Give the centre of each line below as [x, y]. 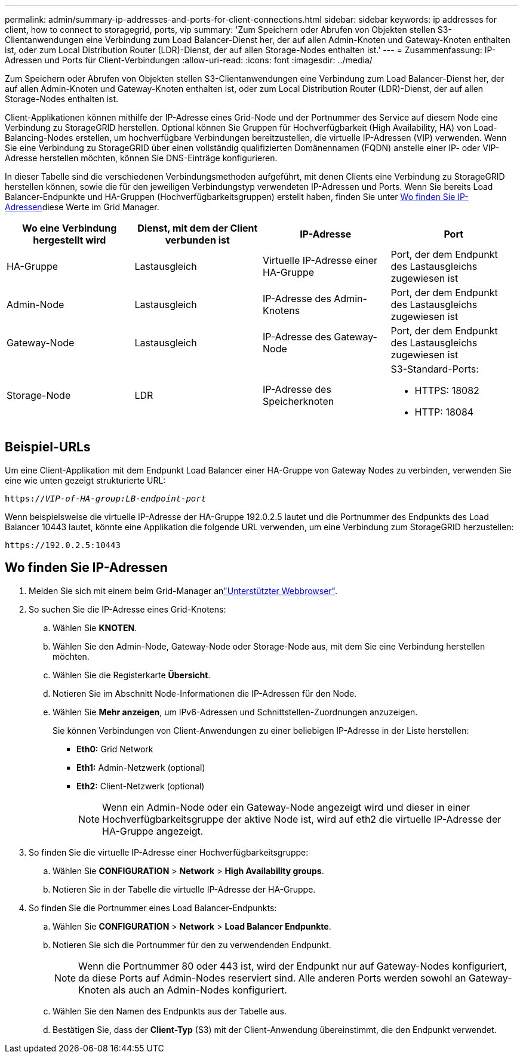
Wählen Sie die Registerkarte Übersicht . [132, 675]
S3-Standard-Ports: [435, 369]
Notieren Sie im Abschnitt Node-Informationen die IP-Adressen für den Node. [205, 693]
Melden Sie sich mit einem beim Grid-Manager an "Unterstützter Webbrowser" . [183, 590]
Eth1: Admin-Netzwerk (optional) [141, 767]
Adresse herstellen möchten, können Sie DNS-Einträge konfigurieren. [141, 158]
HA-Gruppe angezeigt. [153, 831]
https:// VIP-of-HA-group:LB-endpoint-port [106, 498]
